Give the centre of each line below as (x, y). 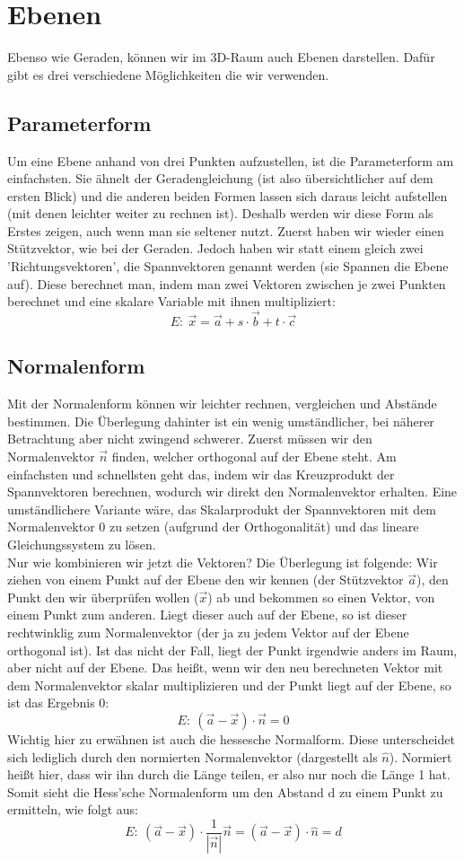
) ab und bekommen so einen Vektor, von (321, 597)
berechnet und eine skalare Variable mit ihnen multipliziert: (171, 301)
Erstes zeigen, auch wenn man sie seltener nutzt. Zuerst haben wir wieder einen (226, 230)
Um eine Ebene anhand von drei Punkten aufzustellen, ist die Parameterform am (231, 160)
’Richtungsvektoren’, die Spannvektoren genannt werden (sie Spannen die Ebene (228, 266)
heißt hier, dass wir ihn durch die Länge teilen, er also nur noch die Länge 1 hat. (229, 774)
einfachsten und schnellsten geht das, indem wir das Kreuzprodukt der (201, 474)
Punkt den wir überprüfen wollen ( (103, 597)
